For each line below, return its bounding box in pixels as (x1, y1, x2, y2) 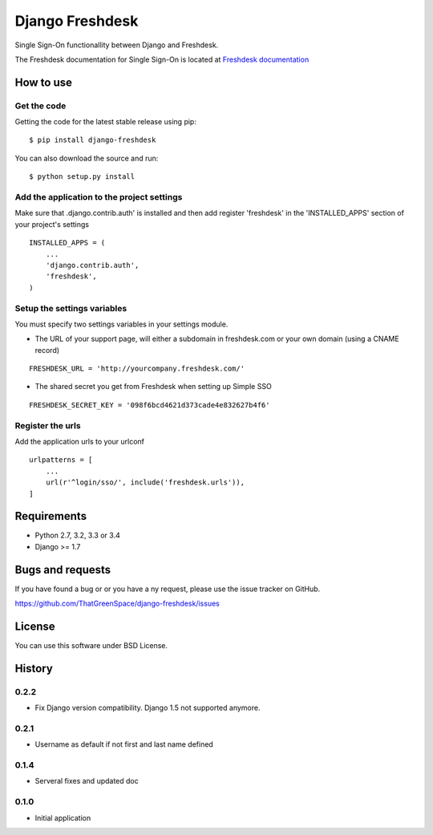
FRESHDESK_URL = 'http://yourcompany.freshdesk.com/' (29, 364, 245, 373)
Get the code (14, 100, 67, 111)
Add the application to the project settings (14, 192, 183, 203)
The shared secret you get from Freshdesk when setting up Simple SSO (34, 382, 272, 391)
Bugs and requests (14, 562, 111, 577)
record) (34, 345, 60, 355)
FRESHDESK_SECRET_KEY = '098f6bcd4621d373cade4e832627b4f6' (29, 400, 270, 409)
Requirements (14, 509, 87, 523)
